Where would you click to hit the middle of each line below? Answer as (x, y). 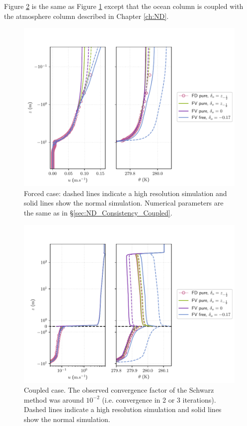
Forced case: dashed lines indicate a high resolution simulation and (125, 193)
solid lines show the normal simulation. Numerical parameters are (124, 203)
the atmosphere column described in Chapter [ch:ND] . (86, 16)
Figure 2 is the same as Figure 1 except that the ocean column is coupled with (124, 6)
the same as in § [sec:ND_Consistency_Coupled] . (98, 212)
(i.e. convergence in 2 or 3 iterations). (159, 399)
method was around (54, 399)
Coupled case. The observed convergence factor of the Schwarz (119, 390)
